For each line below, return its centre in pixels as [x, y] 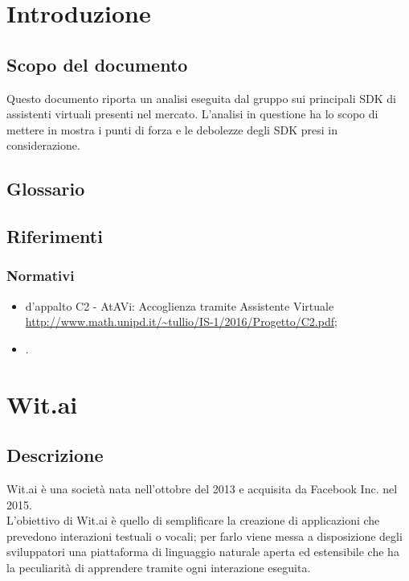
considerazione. [43, 145]
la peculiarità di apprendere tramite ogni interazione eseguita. [159, 568]
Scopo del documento [97, 64]
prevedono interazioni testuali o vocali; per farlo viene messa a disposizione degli [204, 536]
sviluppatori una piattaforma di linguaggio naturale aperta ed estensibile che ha [203, 552]
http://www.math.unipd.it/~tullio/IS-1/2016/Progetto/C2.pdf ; [181, 321]
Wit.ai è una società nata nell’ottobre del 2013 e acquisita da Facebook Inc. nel [202, 489]
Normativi [41, 276]
